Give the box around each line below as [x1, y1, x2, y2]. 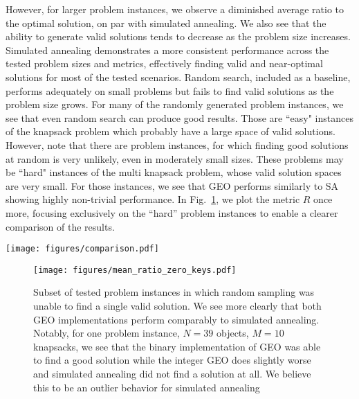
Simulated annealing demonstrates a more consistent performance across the [6, 42, 329, 57]
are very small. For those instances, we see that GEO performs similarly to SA [6, 178, 339, 193]
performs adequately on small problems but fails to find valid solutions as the [6, 83, 334, 98]
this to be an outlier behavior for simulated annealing [33, 380, 260, 394]
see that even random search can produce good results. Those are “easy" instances [6, 110, 353, 125]
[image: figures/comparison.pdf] [6, 244, 159, 254]
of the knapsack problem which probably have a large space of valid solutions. [6, 124, 335, 139]
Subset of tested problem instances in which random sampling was [33, 285, 315, 299]
